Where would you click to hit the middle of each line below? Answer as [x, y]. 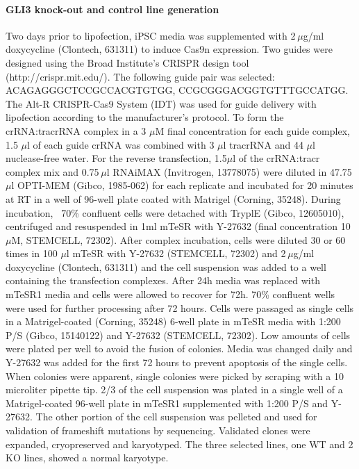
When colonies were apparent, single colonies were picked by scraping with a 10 [175, 376]
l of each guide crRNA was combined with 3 [121, 144]
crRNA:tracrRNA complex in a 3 [76, 130]
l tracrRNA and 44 [263, 144]
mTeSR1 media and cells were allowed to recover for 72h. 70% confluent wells [170, 294]
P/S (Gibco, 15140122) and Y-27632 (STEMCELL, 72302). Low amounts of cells [178, 335]
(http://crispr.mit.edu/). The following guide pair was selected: [140, 76]
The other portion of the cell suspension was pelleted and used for [176, 417]
